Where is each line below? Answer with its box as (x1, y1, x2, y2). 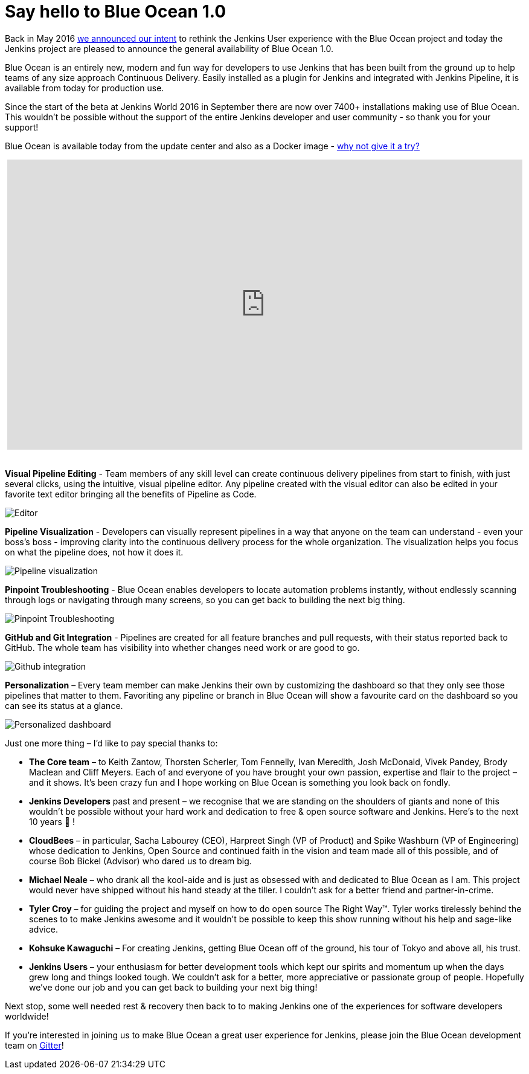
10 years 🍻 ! (29, 816, 75, 827)
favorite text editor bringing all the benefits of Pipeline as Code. (5, 488, 257, 499)
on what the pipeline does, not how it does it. (5, 546, 184, 557)
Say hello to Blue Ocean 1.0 (5, 1, 226, 22)
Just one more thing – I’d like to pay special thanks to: (5, 737, 218, 748)
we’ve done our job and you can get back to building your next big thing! (29, 982, 318, 992)
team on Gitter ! (5, 1040, 64, 1050)
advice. (29, 924, 58, 934)
